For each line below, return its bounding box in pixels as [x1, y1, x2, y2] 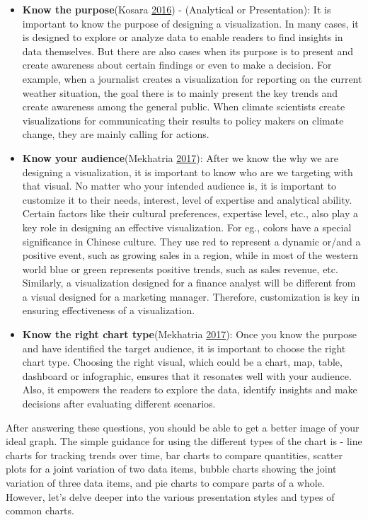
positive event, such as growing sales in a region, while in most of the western [22, 248, 359, 262]
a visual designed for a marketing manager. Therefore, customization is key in [22, 289, 360, 304]
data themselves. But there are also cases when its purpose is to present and [22, 43, 354, 58]
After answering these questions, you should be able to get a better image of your [6, 420, 360, 434]
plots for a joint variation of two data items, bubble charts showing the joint [6, 461, 337, 476]
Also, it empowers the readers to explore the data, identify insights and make [22, 382, 357, 397]
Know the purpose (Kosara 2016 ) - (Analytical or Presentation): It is [22, 2, 331, 16]
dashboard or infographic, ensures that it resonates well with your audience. [22, 368, 352, 383]
